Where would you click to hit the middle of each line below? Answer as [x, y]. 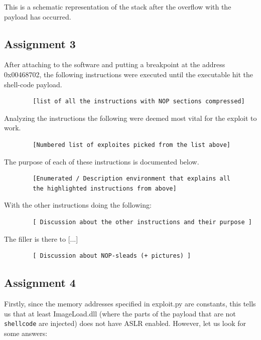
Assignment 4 [40, 283]
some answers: [26, 333]
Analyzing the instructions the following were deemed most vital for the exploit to [130, 118]
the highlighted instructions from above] [105, 188]
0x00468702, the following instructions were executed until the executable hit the [129, 74]
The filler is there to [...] [41, 238]
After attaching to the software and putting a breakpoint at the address [115, 64]
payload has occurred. [38, 16]
